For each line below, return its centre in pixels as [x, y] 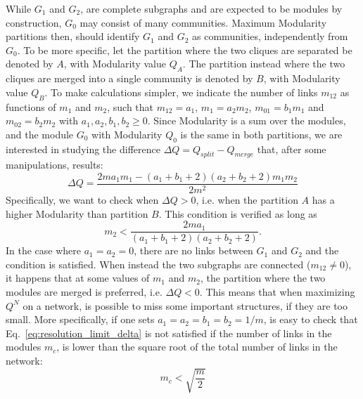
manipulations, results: [55, 165]
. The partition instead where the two [264, 64]
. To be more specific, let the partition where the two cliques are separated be [185, 50]
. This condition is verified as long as [238, 213]
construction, [34, 22]
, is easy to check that [311, 319]
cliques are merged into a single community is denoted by [129, 78]
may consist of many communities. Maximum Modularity [203, 22]
